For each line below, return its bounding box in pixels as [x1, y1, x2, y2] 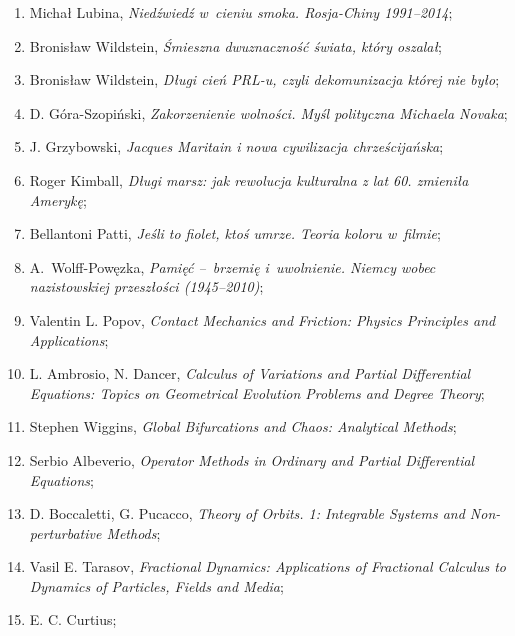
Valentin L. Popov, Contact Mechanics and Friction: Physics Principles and [29, 309, 496, 330]
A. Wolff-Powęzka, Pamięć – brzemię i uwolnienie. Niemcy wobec [29, 256, 436, 277]
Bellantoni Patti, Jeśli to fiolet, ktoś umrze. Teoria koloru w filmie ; [29, 223, 441, 244]
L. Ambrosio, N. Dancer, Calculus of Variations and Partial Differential [29, 363, 471, 384]
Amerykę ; [29, 189, 87, 210]
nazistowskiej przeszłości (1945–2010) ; [29, 276, 264, 297]
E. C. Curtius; [29, 609, 117, 630]
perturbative [29, 522, 102, 543]
